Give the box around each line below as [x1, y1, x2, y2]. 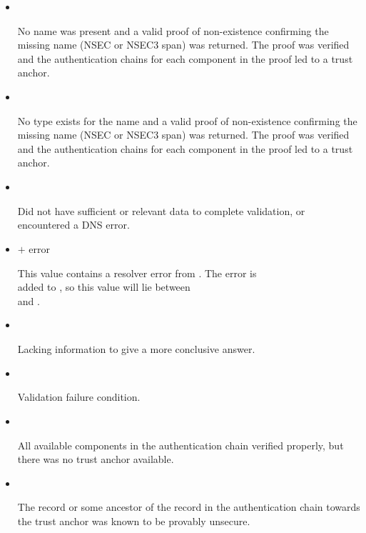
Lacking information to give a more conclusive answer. [17, 342, 255, 356]
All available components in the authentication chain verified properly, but [17, 437, 344, 452]
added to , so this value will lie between [17, 279, 190, 294]
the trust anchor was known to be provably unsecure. [17, 513, 250, 528]
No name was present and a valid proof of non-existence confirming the [17, 23, 329, 38]
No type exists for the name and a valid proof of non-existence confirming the [17, 113, 357, 128]
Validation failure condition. [17, 389, 141, 404]
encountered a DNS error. [17, 217, 130, 232]
